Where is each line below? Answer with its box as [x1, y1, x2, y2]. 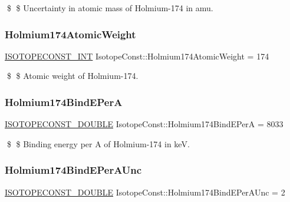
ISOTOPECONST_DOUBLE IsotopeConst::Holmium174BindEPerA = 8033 [5, 118, 284, 130]
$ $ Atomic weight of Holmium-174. [6, 69, 139, 82]
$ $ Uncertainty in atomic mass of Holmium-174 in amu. [6, 2, 213, 14]
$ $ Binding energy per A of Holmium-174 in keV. [6, 137, 190, 150]
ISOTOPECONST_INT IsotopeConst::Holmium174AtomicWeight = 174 [5, 49, 269, 62]
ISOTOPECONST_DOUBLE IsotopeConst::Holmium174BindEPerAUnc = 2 [5, 186, 285, 198]
